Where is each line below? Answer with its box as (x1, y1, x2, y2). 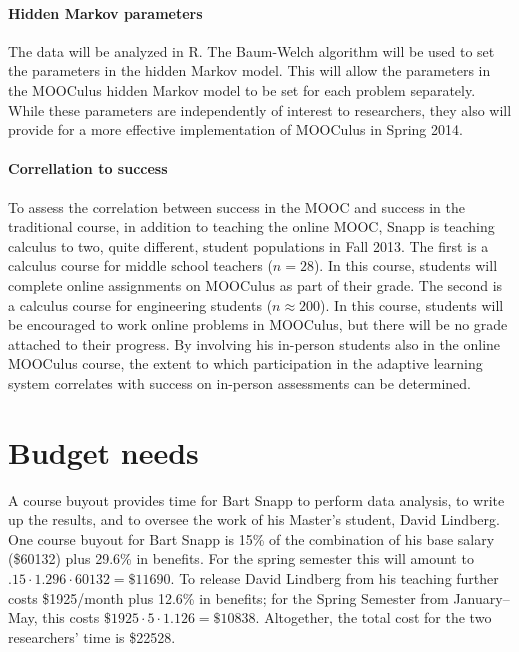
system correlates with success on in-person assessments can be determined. (8, 372, 471, 393)
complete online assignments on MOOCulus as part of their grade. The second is (8, 274, 503, 295)
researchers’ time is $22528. (8, 626, 176, 647)
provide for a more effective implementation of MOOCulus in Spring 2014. (8, 119, 463, 140)
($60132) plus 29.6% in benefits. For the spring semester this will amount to (8, 548, 474, 569)
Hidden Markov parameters (8, 2, 203, 23)
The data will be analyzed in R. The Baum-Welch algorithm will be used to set (8, 40, 495, 61)
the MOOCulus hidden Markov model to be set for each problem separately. (8, 79, 476, 100)
